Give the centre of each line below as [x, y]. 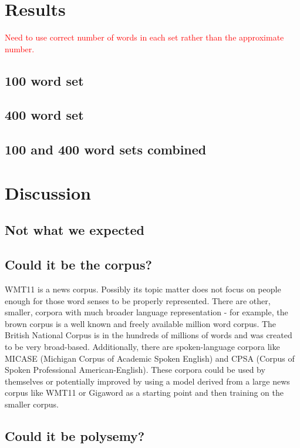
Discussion [48, 192]
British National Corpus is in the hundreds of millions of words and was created [149, 335]
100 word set [44, 80]
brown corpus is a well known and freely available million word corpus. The [141, 323]
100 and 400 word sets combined [106, 149]
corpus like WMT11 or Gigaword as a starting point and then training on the [144, 393]
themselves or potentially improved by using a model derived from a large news [147, 381]
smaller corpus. [32, 404]
